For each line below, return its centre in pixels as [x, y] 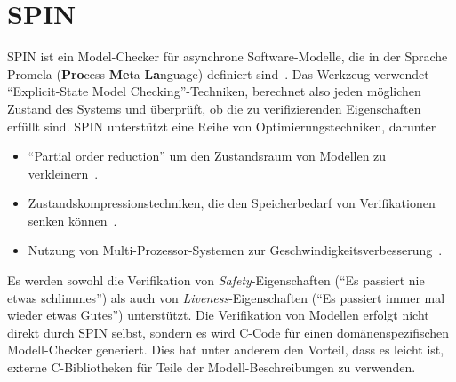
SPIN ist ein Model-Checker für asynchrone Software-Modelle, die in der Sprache [228, 56]
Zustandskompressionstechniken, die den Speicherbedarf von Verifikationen [232, 203]
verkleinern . [63, 173]
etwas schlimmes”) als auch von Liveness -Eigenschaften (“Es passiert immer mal [226, 297]
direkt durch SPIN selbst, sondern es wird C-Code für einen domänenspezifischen [228, 332]
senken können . [72, 220]
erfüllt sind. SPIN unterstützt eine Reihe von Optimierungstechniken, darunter [222, 126]
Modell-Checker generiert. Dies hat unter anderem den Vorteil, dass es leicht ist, [226, 350]
